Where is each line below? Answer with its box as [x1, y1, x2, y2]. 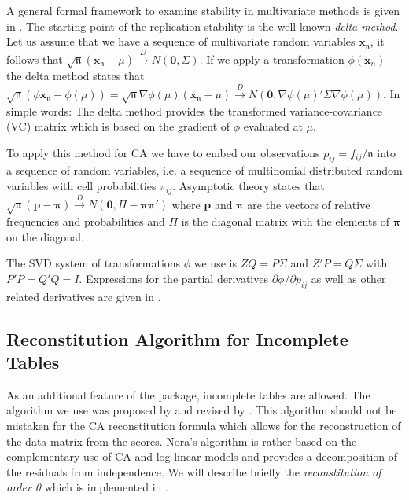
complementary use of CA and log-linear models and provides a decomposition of [6, 448, 398, 465]
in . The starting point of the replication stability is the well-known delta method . [6, 17, 399, 34]
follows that [6, 50, 63, 67]
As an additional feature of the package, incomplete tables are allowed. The [6, 386, 370, 403]
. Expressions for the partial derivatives [79, 270, 268, 286]
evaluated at [243, 118, 303, 134]
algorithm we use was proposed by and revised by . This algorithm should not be [6, 402, 397, 418]
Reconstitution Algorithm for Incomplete [6, 326, 348, 351]
